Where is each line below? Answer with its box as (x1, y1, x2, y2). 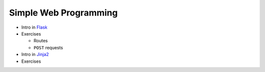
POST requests (33, 44, 63, 51)
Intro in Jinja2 (21, 52, 49, 57)
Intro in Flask (21, 24, 48, 30)
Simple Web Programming (9, 7, 118, 18)
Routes (33, 38, 48, 44)
